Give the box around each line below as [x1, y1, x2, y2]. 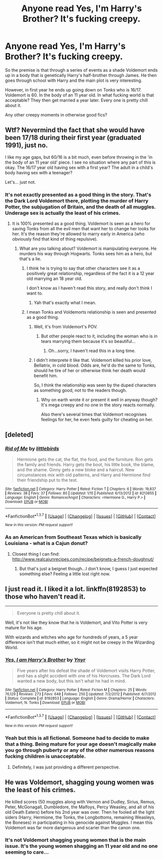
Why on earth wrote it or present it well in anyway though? [41, 397, 158, 403]
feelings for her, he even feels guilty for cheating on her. [41, 417, 153, 423]
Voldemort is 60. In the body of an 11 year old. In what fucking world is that [5, 92, 154, 98]
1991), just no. [5, 141, 48, 150]
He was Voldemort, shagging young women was [5, 778, 154, 786]
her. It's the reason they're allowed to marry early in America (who [12, 231, 145, 237]
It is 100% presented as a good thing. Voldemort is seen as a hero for [12, 221, 150, 226]
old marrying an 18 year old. [26, 276, 82, 281]
